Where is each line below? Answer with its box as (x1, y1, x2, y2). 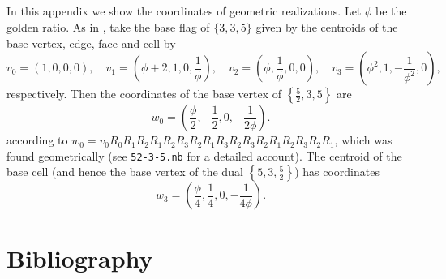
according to (6, 131, 68, 148)
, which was (334, 131, 392, 148)
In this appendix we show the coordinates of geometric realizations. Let (6, 2, 362, 19)
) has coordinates (294, 163, 380, 180)
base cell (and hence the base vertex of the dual (6, 163, 243, 180)
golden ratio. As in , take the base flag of (6, 18, 210, 35)
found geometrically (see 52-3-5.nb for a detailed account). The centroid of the (6, 147, 402, 164)
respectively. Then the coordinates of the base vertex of (6, 85, 282, 102)
